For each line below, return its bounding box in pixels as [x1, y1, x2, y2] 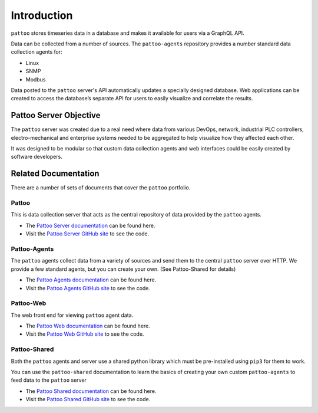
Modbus [25, 76, 46, 83]
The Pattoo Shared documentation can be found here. [25, 387, 157, 395]
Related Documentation [11, 169, 100, 179]
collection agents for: [11, 48, 63, 55]
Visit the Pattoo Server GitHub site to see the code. [25, 230, 150, 237]
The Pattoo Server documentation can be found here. [25, 222, 155, 229]
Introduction [11, 9, 73, 22]
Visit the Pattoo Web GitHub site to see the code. [25, 330, 144, 337]
